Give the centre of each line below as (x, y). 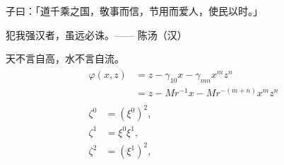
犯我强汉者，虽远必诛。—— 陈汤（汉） (96, 34)
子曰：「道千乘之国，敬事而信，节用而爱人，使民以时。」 (134, 11)
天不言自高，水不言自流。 (65, 58)
